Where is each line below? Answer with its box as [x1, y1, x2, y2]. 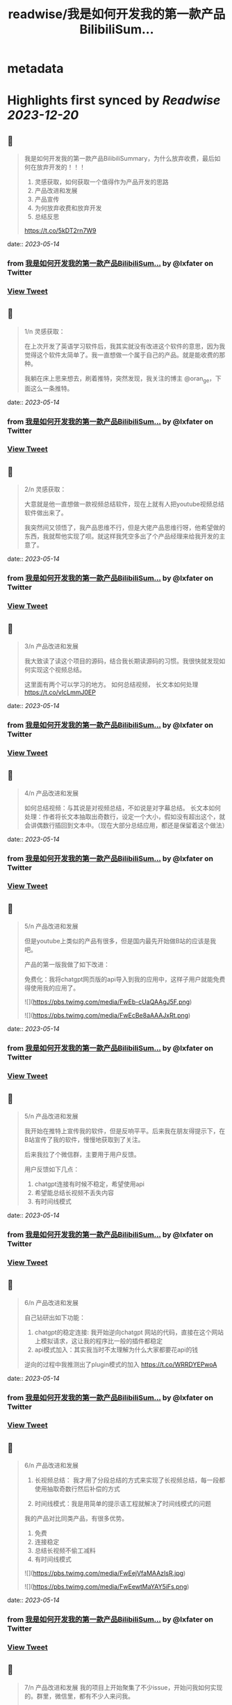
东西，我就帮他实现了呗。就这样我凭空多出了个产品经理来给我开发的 [24, 532, 219, 541]
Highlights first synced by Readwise [7, 93, 221, 109]
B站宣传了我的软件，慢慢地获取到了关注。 [24, 1135, 144, 1144]
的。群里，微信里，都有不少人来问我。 [24, 1692, 134, 1700]
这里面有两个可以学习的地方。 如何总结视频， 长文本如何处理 [24, 680, 199, 689]
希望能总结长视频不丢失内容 [34, 1188, 115, 1196]
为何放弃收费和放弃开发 [34, 204, 102, 212]
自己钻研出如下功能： [24, 1313, 85, 1322]
